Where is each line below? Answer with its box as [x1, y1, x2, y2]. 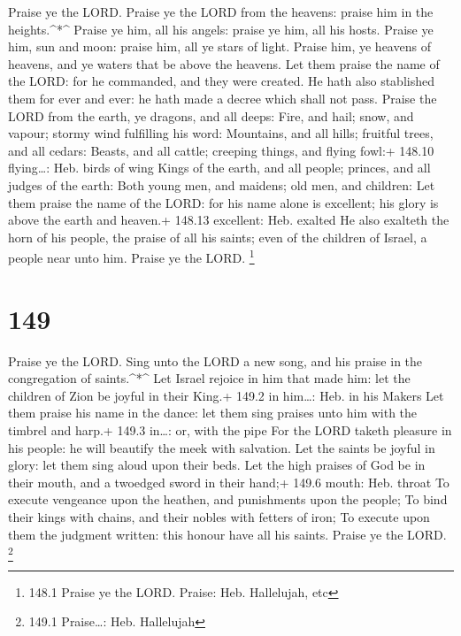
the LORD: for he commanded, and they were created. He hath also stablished [8, 72, 434, 90]
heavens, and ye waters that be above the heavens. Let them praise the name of [8, 54, 440, 73]
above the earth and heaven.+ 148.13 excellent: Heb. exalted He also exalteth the [8, 211, 449, 229]
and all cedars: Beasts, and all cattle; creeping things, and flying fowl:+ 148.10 [8, 141, 434, 159]
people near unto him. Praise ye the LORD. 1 [8, 246, 255, 266]
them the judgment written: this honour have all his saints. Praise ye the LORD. [8, 525, 447, 543]
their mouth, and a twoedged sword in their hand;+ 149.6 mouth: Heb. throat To [8, 472, 449, 491]
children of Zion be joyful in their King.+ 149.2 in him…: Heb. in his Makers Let [8, 386, 444, 404]
